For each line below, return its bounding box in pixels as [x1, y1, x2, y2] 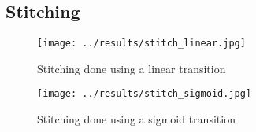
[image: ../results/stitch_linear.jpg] [37, 38, 246, 49]
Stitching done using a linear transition [37, 60, 226, 76]
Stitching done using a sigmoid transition [37, 111, 236, 127]
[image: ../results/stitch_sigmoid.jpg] [37, 88, 252, 100]
